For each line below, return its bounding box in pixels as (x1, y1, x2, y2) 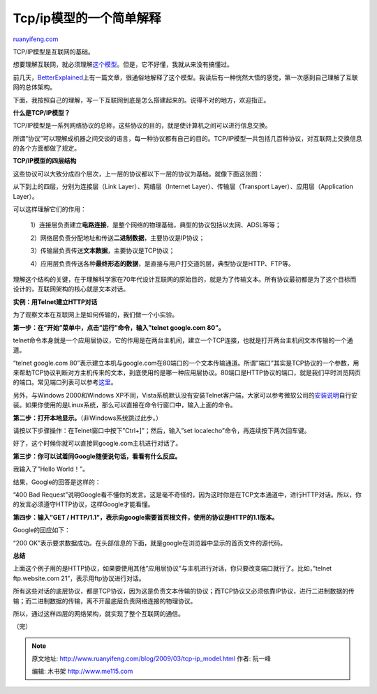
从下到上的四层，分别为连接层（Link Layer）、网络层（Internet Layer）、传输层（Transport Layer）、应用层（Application (13, 182, 354, 191)
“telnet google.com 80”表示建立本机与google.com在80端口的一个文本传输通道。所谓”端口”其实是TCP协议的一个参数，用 (13, 359, 360, 367)
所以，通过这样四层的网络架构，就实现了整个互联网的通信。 (13, 609, 184, 617)
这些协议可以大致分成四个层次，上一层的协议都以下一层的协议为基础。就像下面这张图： (13, 169, 264, 178)
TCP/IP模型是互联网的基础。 (13, 47, 94, 56)
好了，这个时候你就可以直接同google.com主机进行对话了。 (13, 439, 182, 448)
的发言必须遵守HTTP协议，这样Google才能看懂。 (13, 500, 154, 508)
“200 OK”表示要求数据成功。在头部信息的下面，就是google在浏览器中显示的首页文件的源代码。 (13, 538, 287, 547)
